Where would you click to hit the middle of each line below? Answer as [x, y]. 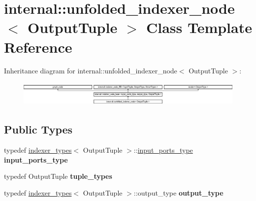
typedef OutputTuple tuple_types [58, 176]
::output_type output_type [178, 193]
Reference [38, 47]
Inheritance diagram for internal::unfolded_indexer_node [91, 70]
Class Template [199, 27]
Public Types [38, 129]
